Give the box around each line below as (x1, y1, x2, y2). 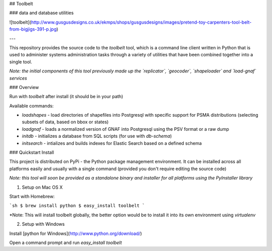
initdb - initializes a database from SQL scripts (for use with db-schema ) (22, 133, 172, 139)
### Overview (9, 84, 39, 90)
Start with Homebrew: (9, 193, 55, 199)
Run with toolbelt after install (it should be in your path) (9, 94, 123, 100)
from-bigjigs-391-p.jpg (9, 26, 57, 32)
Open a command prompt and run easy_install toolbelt (9, 239, 122, 245)
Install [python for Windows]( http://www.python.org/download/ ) (9, 230, 142, 236)
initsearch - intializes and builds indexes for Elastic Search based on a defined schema (22, 140, 202, 146)
